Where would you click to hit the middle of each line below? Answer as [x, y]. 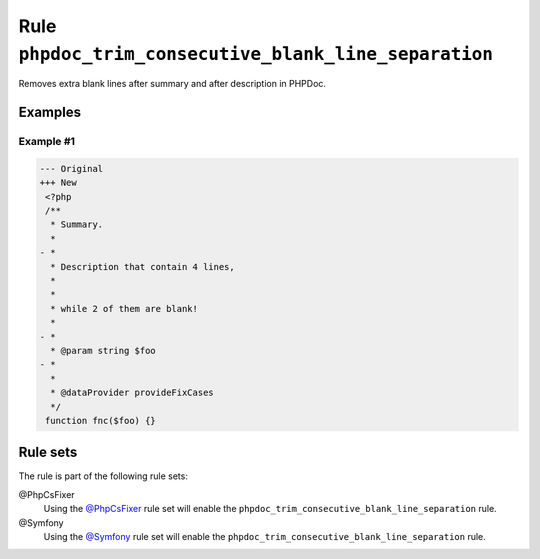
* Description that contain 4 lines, [142, 266]
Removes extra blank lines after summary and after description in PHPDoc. [172, 84]
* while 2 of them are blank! [124, 308]
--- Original [71, 168]
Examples [50, 112]
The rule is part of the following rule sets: [103, 476]
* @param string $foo [103, 350]
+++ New [58, 183]
